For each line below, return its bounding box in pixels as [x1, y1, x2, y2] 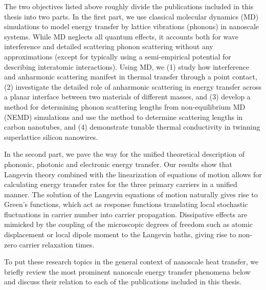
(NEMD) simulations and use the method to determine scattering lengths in [4, 111, 243, 122]
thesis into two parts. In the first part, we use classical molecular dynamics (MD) [4, 11, 259, 22]
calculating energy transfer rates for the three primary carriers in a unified [4, 179, 237, 190]
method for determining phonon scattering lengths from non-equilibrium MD [4, 101, 246, 112]
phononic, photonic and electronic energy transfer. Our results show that [4, 158, 232, 169]
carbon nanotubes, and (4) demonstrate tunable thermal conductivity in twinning [4, 121, 260, 132]
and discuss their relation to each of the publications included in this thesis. [4, 276, 242, 287]
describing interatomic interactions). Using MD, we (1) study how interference [4, 61, 250, 72]
